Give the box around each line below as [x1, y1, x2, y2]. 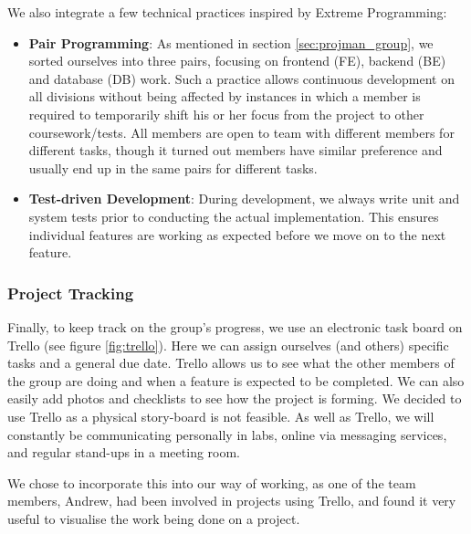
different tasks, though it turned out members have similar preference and [28, 141, 443, 160]
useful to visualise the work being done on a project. [7, 508, 300, 528]
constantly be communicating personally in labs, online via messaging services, [7, 424, 447, 444]
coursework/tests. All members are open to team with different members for [28, 122, 455, 141]
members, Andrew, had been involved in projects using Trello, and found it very [7, 491, 456, 510]
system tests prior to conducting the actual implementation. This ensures [28, 206, 439, 225]
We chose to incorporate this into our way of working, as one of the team [7, 473, 416, 492]
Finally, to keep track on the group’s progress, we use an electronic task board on [7, 317, 463, 336]
